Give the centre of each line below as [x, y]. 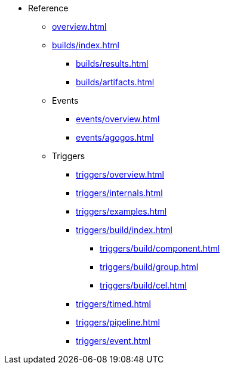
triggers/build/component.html [160, 248]
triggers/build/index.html [124, 230]
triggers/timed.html [113, 304]
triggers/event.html [113, 341]
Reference [48, 8]
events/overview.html [118, 119]
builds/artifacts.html [115, 82]
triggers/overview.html [120, 174]
